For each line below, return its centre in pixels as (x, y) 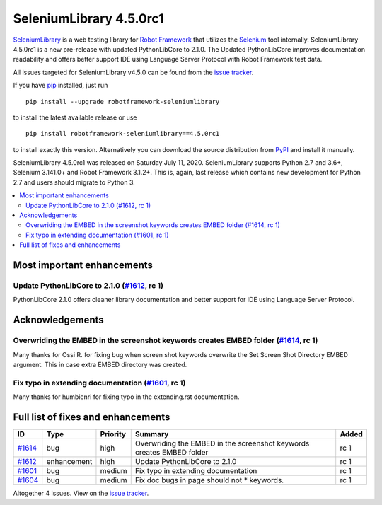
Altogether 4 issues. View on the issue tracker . (81, 493)
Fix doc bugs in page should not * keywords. (209, 480)
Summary (152, 434)
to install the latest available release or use (75, 117)
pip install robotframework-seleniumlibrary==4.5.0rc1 (123, 134)
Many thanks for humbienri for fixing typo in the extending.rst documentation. (126, 397)
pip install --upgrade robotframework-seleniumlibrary (123, 101)
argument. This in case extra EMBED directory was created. (100, 364)
